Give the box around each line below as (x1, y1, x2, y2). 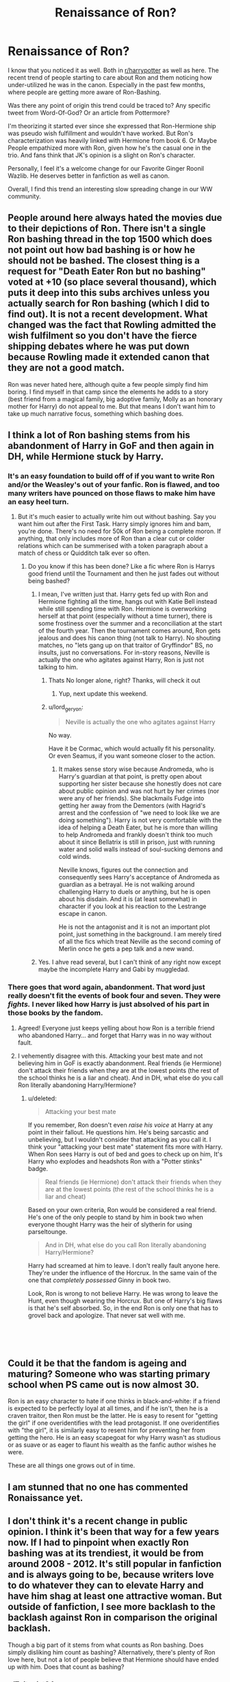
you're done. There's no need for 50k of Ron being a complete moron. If (17, 527, 221, 536)
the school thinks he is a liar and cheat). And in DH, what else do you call (17, 1074, 224, 1082)
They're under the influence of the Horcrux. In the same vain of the (27, 1268, 218, 1277)
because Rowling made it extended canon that (8, 351, 209, 363)
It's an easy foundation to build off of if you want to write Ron (8, 471, 215, 481)
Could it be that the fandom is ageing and (8, 1357, 187, 1369)
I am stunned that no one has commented (8, 1481, 189, 1493)
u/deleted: (27, 1094, 57, 1102)
